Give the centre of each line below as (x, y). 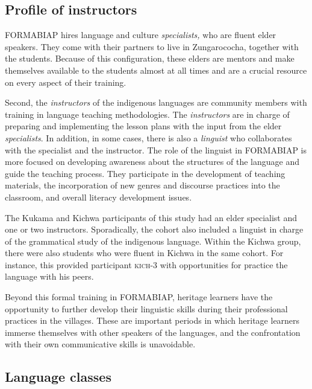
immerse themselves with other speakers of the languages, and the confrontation (153, 332)
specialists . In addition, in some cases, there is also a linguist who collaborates (148, 137)
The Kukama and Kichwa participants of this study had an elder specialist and (151, 217)
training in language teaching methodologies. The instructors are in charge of (147, 114)
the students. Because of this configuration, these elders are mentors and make (150, 58)
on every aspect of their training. (66, 82)
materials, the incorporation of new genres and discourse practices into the (142, 185)
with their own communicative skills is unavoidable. (100, 344)
